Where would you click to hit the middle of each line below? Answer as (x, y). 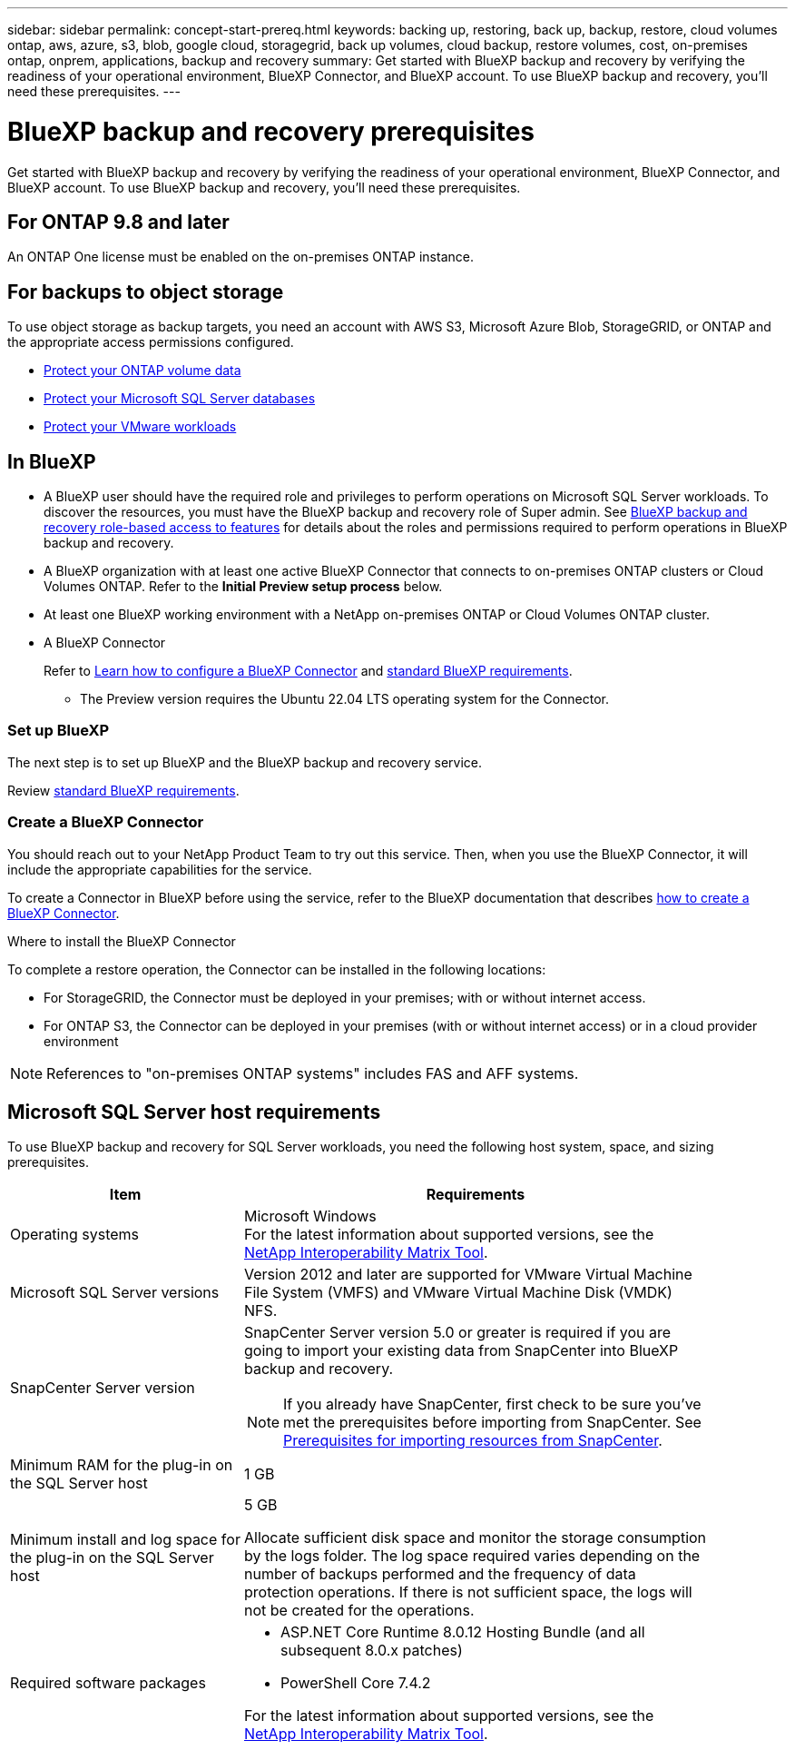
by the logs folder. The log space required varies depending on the (472, 1556)
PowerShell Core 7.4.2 (355, 1683)
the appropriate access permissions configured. (151, 342)
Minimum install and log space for (125, 1540)
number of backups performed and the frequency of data (440, 1574)
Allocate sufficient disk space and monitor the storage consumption (475, 1538)
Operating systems (74, 1235)
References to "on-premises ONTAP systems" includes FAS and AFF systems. (313, 1073)
